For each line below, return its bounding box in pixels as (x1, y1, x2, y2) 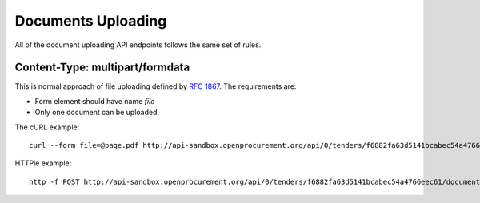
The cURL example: (14, 122, 80, 132)
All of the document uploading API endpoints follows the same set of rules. (14, 40, 262, 50)
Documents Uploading (14, 12, 167, 30)
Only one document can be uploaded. (34, 108, 160, 117)
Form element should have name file (34, 96, 155, 105)
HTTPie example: (14, 158, 72, 168)
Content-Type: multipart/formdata (14, 61, 190, 74)
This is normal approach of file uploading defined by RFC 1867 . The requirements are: (14, 82, 297, 91)
